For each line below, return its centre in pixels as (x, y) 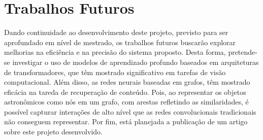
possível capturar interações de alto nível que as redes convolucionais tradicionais (130, 111)
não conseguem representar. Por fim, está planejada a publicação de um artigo (126, 121)
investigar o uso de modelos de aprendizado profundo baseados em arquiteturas (136, 62)
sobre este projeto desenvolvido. (53, 132)
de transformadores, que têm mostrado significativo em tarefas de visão (115, 72)
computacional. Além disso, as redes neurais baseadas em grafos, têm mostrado (127, 82)
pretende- (243, 52)
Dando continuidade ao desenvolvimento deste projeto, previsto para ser (116, 32)
